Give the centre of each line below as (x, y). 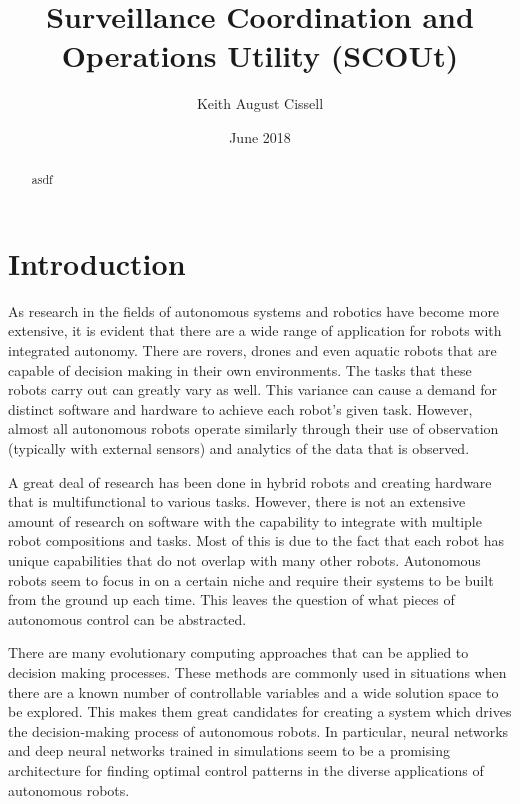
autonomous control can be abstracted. (127, 618)
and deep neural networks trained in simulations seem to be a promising (229, 750)
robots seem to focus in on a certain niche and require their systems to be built (251, 579)
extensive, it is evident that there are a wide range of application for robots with (255, 330)
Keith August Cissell (260, 103)
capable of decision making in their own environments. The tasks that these (240, 369)
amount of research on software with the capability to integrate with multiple (245, 520)
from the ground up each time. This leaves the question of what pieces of (231, 599)
